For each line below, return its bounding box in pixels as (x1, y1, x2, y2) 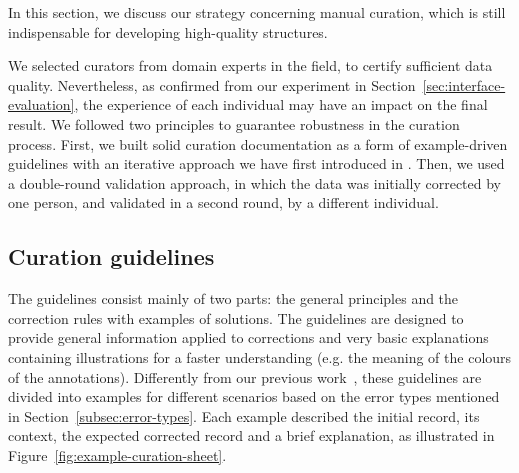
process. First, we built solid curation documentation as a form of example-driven (8, 133, 508, 154)
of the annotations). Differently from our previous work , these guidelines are (8, 366, 482, 387)
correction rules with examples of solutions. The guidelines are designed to (8, 307, 464, 328)
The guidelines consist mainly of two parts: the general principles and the (8, 288, 459, 309)
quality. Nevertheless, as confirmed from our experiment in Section (8, 74, 416, 95)
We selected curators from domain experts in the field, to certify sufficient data (8, 55, 493, 76)
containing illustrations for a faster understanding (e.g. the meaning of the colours (8, 346, 512, 367)
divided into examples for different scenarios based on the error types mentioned (8, 386, 500, 407)
